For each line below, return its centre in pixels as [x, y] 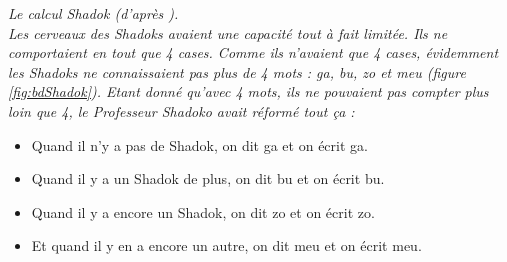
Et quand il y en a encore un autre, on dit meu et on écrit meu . [226, 245]
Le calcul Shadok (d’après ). [93, 13]
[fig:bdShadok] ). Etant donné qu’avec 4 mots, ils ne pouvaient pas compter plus [248, 91]
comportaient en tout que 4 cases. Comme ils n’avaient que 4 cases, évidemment [253, 52]
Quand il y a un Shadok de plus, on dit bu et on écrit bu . [208, 178]
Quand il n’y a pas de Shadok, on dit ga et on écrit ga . [199, 144]
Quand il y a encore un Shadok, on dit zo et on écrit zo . [203, 211]
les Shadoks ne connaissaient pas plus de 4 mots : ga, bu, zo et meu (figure [237, 71]
